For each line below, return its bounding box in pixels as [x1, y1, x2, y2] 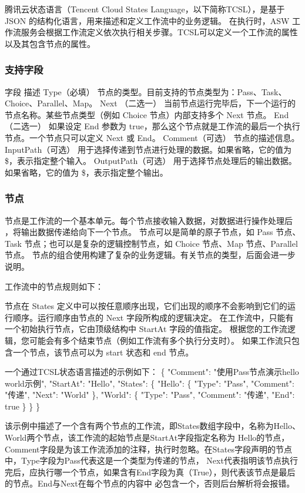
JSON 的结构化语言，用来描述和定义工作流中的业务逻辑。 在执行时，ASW [5, 14, 290, 26]
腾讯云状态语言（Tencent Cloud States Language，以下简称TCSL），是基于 [5, 3, 285, 15]
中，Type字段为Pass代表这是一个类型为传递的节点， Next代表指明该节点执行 [5, 454, 298, 467]
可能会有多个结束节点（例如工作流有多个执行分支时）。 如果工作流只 [29, 334, 291, 346]
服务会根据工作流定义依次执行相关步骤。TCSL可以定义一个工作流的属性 [21, 26, 298, 38]
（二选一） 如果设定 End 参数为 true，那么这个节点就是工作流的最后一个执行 [5, 120, 300, 132]
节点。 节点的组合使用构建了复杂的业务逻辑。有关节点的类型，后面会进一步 [5, 249, 296, 261]
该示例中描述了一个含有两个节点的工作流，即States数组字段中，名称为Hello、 [5, 420, 300, 432]
